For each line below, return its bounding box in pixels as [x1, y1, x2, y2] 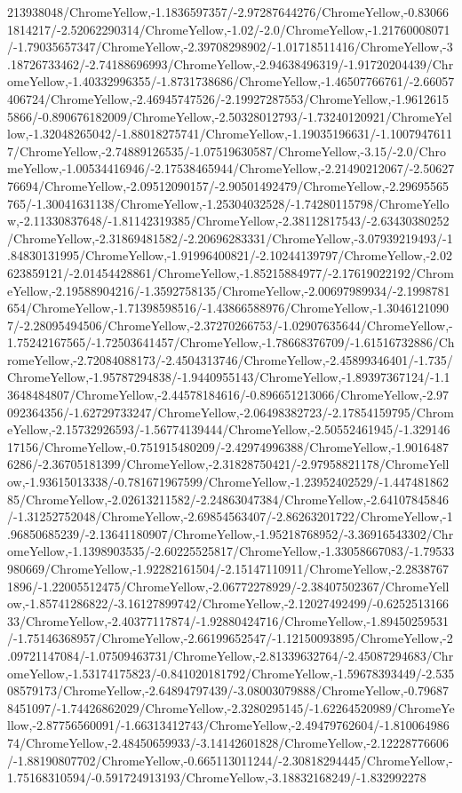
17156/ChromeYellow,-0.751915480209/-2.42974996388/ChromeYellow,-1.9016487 [7, 437, 450, 456]
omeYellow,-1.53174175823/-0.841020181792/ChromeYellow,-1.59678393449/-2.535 [7, 663, 455, 682]
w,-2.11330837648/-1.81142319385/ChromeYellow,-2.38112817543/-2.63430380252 [7, 211, 450, 230]
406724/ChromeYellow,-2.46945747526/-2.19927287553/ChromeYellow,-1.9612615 [7, 89, 450, 107]
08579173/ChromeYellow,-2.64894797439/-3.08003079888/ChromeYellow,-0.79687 [7, 681, 450, 700]
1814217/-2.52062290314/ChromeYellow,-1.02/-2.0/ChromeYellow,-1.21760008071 [7, 20, 450, 38]
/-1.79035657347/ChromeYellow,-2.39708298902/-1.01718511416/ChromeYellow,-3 [7, 37, 453, 56]
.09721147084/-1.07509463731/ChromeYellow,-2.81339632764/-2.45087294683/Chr [7, 646, 454, 664]
